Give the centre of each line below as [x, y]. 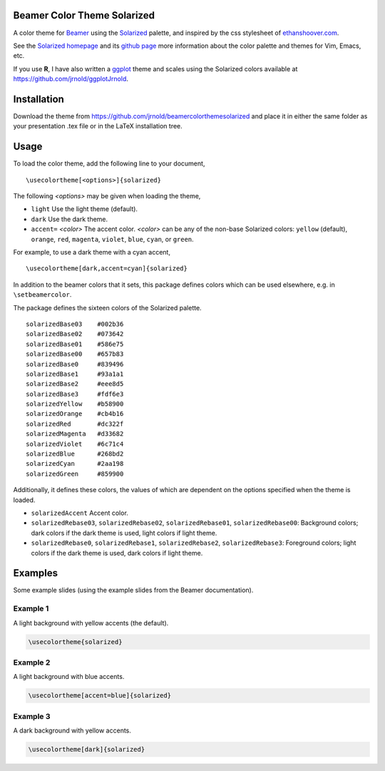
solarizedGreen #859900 [75, 474]
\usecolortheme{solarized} [75, 642]
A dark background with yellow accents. [72, 730]
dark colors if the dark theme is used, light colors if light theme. [124, 533]
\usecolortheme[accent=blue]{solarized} [99, 696]
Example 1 [31, 608]
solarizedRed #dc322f [75, 424]
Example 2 [32, 662]
